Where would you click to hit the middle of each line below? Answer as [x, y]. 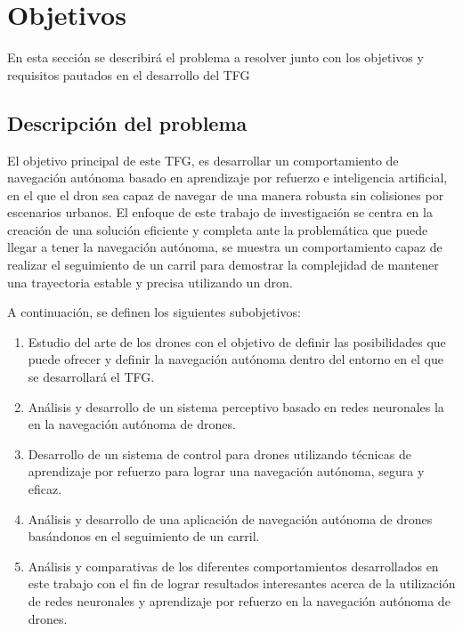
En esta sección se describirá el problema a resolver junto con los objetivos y [215, 57]
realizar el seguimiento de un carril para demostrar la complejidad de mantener [223, 265]
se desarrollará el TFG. [91, 377]
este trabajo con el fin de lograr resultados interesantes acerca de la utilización [242, 583]
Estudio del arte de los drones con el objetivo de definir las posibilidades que [237, 341]
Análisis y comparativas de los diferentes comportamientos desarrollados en [233, 566]
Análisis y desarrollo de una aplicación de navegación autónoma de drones [230, 518]
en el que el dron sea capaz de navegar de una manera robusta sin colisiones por [226, 194]
